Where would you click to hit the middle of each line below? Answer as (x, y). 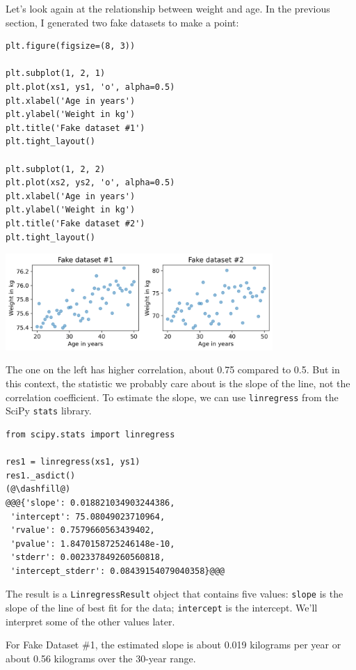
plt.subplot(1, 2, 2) (56, 169)
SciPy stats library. (49, 411)
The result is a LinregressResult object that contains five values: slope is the (175, 594)
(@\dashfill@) (38, 489)
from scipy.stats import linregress (90, 434)
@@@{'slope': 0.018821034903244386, (90, 502)
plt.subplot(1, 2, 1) (56, 73)
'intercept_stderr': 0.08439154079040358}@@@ (118, 571)
